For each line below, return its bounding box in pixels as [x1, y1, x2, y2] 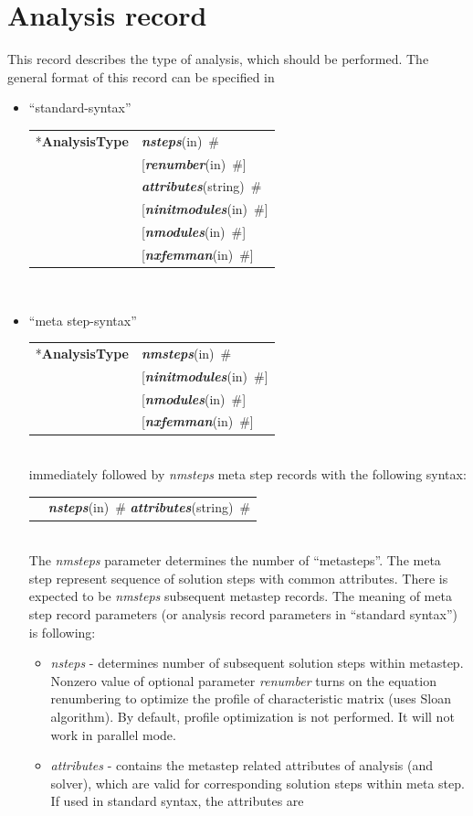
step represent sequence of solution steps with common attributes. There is [28, 568, 448, 587]
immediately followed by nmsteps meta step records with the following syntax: [28, 465, 467, 484]
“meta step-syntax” [28, 310, 137, 329]
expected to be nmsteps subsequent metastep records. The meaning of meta [28, 586, 452, 606]
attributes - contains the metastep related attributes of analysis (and [50, 756, 433, 775]
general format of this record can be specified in [7, 67, 275, 86]
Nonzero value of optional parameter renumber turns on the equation [50, 671, 436, 690]
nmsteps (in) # [141, 343, 232, 362]
